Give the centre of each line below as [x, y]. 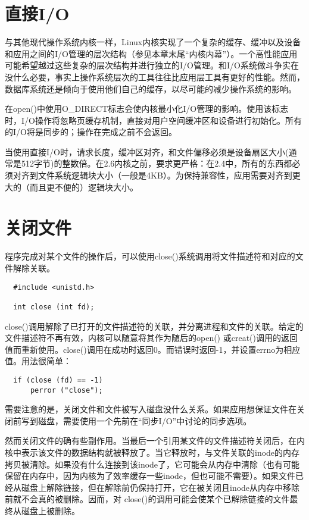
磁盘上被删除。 [50, 510]
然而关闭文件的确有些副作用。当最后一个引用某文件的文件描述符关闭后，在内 [155, 441]
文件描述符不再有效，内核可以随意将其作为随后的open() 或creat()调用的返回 [151, 338]
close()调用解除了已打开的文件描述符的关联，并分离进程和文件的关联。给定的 [154, 326]
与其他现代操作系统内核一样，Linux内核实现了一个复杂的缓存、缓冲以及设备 [153, 42]
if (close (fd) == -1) [58, 380]
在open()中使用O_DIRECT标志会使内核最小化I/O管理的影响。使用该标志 [147, 109]
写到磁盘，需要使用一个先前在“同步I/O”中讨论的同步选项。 [136, 420]
